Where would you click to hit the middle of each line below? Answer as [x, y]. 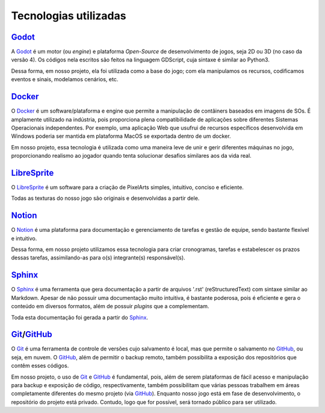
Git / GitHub [32, 334]
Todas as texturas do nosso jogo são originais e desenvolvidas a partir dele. [105, 198]
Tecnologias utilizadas [69, 16]
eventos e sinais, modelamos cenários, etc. [65, 79]
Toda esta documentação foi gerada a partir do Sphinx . [80, 317]
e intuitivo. [24, 238]
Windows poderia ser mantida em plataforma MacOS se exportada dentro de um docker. [121, 136]
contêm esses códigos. [40, 366]
